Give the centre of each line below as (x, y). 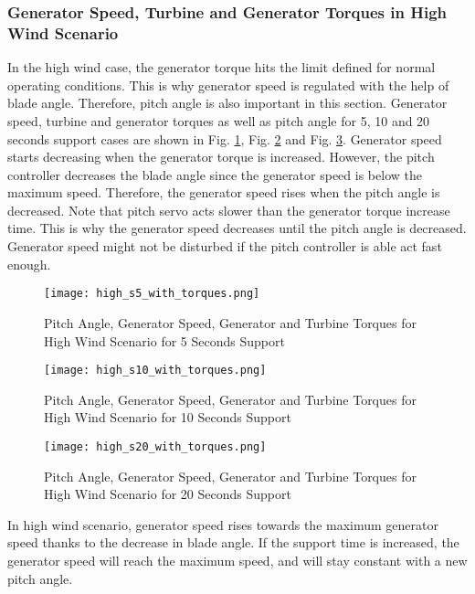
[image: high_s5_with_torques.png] (152, 294)
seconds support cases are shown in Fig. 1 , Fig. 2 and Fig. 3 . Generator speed (225, 138)
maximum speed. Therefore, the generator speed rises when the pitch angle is (224, 192)
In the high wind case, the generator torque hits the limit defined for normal (222, 67)
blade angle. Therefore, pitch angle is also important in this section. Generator (227, 103)
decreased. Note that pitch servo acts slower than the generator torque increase (229, 210)
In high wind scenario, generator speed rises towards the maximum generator (223, 524)
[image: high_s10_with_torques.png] (155, 371)
